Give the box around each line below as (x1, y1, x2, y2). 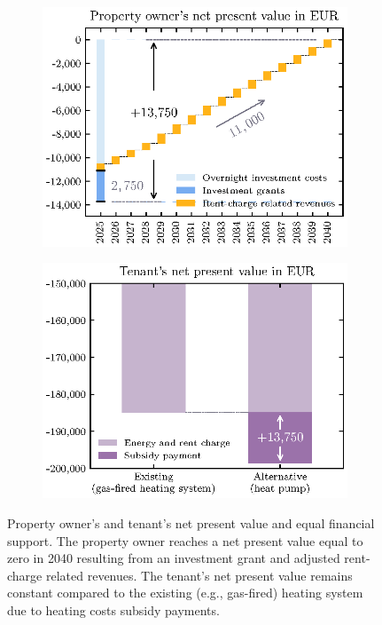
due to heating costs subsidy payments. (7, 600, 220, 619)
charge (7, 566, 43, 584)
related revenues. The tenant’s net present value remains (45, 566, 353, 584)
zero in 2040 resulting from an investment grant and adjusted (7, 549, 340, 567)
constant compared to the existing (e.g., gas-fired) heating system (7, 583, 363, 602)
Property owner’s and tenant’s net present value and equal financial (7, 513, 375, 532)
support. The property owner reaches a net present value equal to (7, 531, 363, 550)
